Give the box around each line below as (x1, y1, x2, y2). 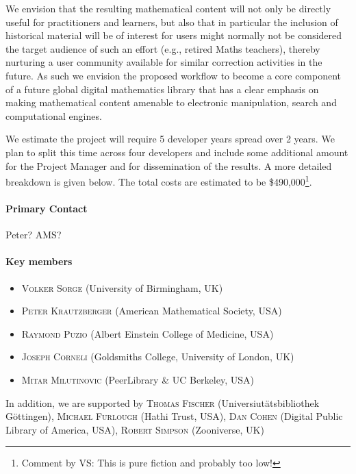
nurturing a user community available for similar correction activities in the (5, 55, 322, 69)
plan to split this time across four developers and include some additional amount (5, 145, 348, 159)
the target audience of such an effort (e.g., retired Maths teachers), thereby (5, 41, 320, 55)
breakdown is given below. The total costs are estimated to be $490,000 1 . (5, 173, 312, 188)
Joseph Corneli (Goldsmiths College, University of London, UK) (21, 349, 294, 364)
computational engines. (5, 108, 102, 123)
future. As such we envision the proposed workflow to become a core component (5, 68, 342, 82)
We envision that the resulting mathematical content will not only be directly (5, 1, 331, 15)
